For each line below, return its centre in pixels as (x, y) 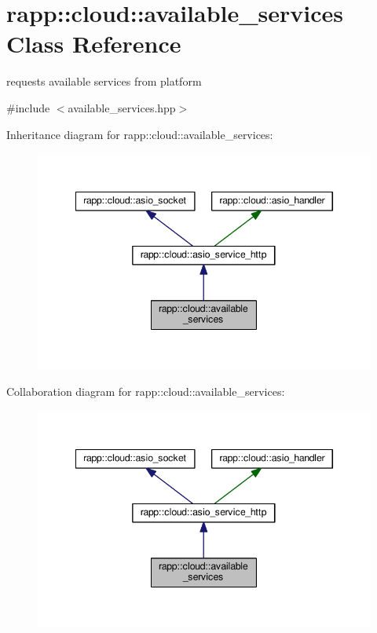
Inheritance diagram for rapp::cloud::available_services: (140, 134)
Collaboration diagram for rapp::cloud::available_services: (146, 392)
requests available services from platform (104, 81)
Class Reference (94, 44)
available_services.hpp (122, 107)
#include (28, 107)
